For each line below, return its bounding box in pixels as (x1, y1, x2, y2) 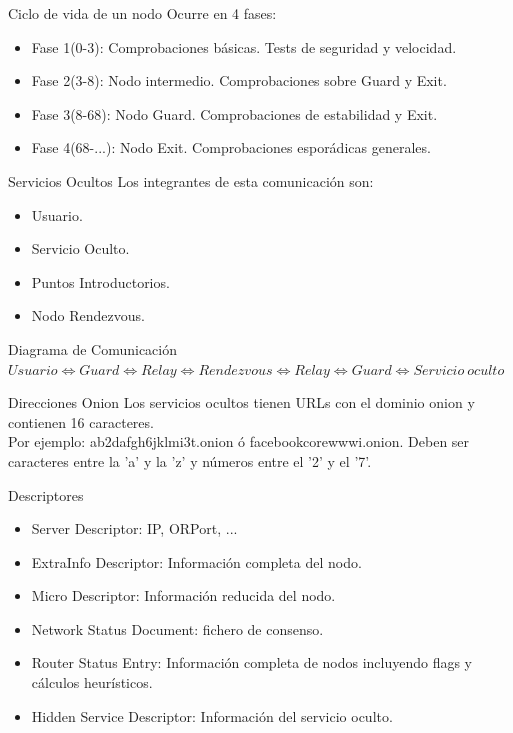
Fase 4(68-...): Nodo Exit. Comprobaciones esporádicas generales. (31, 137, 431, 158)
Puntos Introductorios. (31, 271, 170, 292)
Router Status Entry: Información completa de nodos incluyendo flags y (31, 652, 473, 673)
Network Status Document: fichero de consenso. (31, 618, 324, 639)
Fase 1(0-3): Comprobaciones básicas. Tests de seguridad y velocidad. (31, 36, 457, 57)
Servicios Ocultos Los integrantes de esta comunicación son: (8, 170, 374, 191)
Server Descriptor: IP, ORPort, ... (31, 518, 238, 539)
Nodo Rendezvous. (31, 305, 145, 326)
